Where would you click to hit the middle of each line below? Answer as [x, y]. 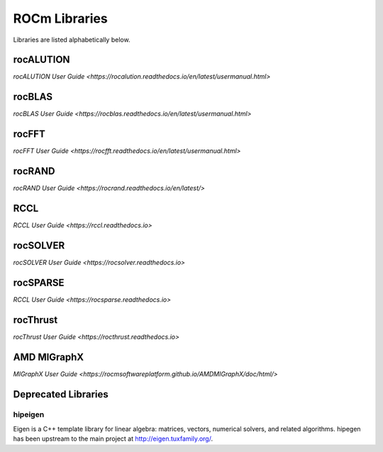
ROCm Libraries [60, 18]
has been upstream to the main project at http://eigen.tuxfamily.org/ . [113, 439]
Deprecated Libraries [61, 394]
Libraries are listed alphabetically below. [72, 40]
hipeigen [29, 414]
